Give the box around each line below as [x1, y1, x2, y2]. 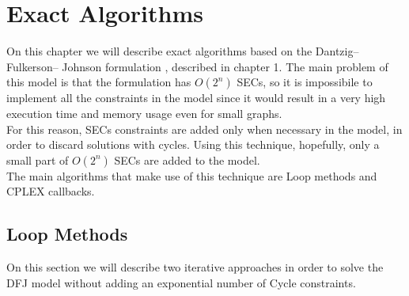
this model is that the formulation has [6, 74, 191, 90]
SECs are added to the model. [114, 151, 260, 168]
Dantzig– [315, 43, 359, 59]
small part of [6, 151, 69, 168]
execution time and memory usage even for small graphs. [6, 104, 282, 121]
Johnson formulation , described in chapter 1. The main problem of [62, 58, 388, 74]
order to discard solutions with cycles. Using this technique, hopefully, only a [6, 136, 380, 153]
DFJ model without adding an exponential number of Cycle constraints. [6, 274, 356, 290]
